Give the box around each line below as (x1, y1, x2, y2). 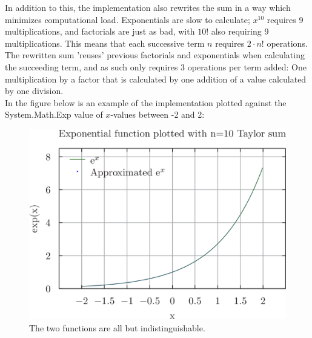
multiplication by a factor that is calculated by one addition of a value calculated (5, 72, 307, 85)
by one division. (5, 84, 64, 97)
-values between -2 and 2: (110, 108, 205, 121)
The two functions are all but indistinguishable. (29, 321, 205, 334)
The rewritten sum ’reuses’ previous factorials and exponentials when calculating (5, 49, 305, 61)
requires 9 (267, 13, 304, 25)
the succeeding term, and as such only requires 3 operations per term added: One (5, 60, 307, 73)
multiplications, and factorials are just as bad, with (5, 25, 195, 38)
